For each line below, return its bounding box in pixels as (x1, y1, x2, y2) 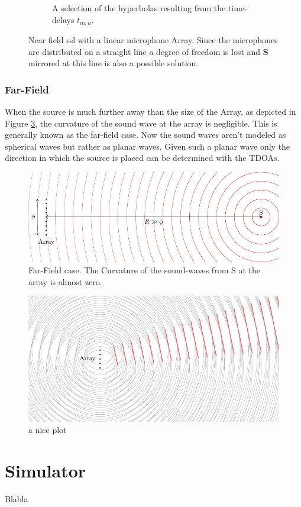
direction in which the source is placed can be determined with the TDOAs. (5, 151, 280, 164)
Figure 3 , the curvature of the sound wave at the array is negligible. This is (5, 117, 277, 129)
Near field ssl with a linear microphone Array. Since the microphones (28, 34, 278, 46)
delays (52, 13, 75, 25)
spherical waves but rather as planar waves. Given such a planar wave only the (5, 140, 290, 152)
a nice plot (28, 424, 67, 436)
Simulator (5, 458, 86, 483)
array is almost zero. (28, 275, 102, 288)
